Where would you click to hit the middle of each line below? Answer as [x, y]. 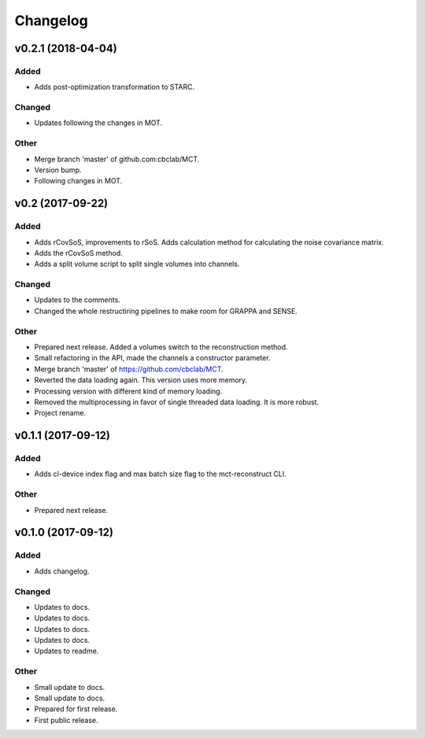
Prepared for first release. [76, 709]
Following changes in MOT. [78, 181]
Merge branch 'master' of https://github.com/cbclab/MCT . [129, 369]
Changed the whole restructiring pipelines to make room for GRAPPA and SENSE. [166, 311]
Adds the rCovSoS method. [79, 253]
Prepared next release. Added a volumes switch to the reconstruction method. [161, 347]
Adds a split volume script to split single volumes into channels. [137, 264]
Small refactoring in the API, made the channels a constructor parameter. [152, 358]
